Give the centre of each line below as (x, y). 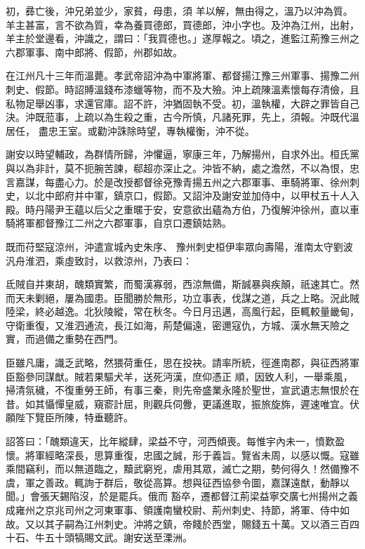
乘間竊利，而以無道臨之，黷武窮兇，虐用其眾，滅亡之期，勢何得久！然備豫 (178, 469)
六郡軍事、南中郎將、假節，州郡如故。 (94, 52)
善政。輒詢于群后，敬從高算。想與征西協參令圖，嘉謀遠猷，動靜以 (197, 482)
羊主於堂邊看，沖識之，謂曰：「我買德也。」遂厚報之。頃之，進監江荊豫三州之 (182, 38)
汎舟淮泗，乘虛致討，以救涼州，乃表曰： (99, 260)
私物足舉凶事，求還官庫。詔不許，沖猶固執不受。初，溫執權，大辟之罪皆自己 (182, 103)
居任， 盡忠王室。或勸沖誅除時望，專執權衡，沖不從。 (130, 130)
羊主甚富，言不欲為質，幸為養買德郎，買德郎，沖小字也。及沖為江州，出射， (182, 24)
